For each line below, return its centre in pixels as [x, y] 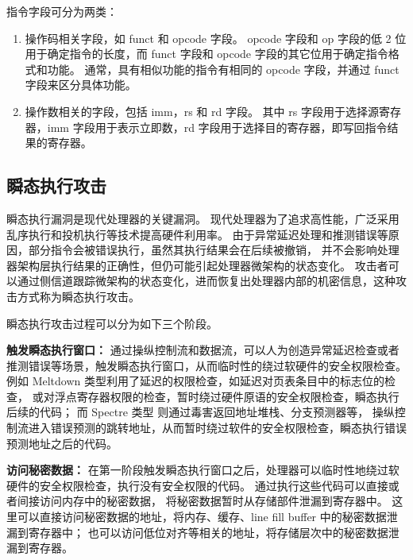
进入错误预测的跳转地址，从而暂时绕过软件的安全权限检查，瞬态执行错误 [217, 428]
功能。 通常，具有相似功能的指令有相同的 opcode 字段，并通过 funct [223, 69]
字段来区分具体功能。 [81, 85]
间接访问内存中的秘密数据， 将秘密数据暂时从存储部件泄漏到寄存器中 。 [203, 501]
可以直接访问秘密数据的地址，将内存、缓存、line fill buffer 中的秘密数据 [202, 517]
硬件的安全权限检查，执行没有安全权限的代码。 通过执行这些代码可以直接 [197, 485]
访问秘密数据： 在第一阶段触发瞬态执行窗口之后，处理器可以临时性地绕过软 [203, 470]
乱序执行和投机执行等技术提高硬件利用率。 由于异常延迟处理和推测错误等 [197, 234]
